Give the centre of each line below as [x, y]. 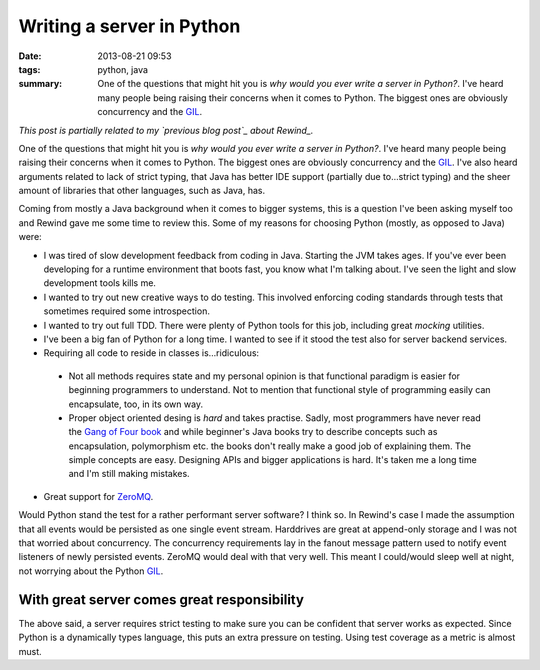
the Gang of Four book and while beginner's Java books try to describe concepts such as [253, 432]
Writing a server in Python [129, 26]
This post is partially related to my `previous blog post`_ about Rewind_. [166, 130]
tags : [29, 69]
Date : [30, 56]
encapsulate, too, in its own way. [136, 404]
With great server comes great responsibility [161, 599]
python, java [123, 69]
